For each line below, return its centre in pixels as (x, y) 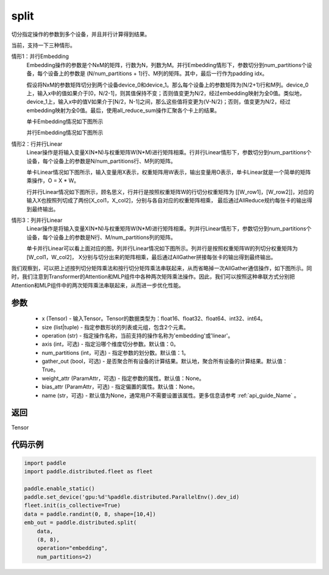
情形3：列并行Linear (37, 220)
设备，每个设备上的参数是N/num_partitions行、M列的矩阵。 (101, 161)
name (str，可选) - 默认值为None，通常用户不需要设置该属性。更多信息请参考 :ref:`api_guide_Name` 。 (171, 395)
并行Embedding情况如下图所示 (65, 133)
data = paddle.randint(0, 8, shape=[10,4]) (90, 514)
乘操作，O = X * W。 (53, 180)
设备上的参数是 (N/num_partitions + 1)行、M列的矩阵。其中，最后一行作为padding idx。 (158, 74)
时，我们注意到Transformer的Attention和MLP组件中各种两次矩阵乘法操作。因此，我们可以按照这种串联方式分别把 (153, 277)
